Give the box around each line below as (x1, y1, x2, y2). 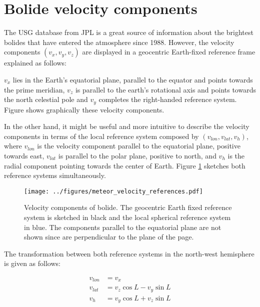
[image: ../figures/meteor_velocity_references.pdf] (24, 187, 203, 195)
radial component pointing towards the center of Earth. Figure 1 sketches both (4, 160, 245, 170)
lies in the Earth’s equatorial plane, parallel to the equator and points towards (12, 74, 253, 84)
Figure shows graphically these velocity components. (4, 104, 164, 114)
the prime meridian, (4, 84, 65, 94)
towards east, (4, 150, 44, 160)
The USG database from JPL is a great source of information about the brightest (4, 27, 253, 37)
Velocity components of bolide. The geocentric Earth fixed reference (24, 202, 232, 212)
